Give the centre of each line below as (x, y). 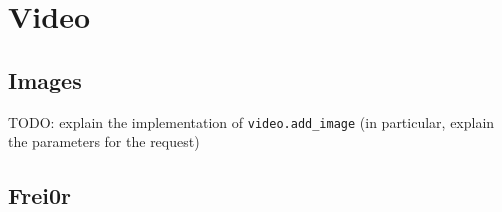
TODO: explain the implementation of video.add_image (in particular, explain (251, 121)
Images (45, 79)
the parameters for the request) (104, 141)
